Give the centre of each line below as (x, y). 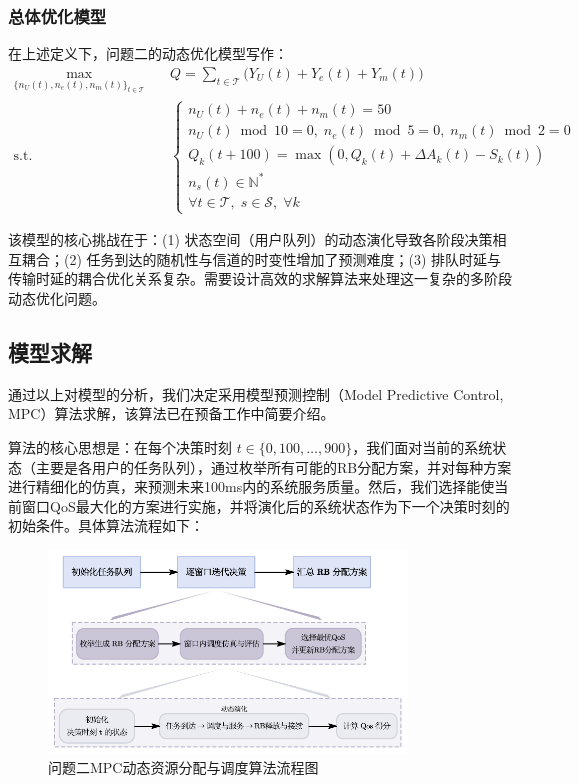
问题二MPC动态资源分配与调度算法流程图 (183, 767)
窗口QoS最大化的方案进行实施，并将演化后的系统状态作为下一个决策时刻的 (265, 505)
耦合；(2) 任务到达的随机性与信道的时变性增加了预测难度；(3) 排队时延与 (261, 258)
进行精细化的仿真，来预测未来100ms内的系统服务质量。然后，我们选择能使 (251, 486)
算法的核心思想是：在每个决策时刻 (120, 446)
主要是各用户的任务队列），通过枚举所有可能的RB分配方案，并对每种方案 (273, 466)
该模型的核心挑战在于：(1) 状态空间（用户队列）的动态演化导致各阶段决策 (250, 239)
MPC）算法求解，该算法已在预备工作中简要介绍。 (171, 413)
